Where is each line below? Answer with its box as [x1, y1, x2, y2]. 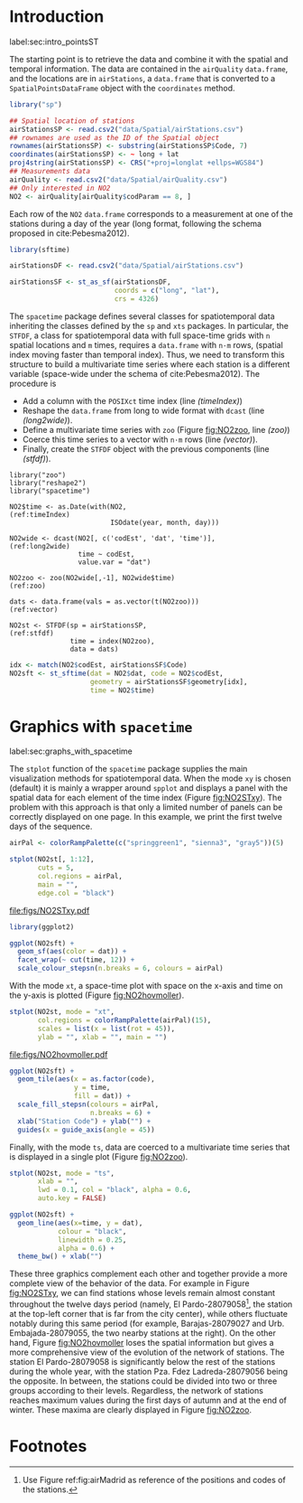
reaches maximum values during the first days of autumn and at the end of [9, 1395, 287, 1405]
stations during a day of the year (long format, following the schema [9, 218, 262, 229]
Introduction [9, 6, 105, 27]
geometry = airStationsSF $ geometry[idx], [89, 677, 248, 686]
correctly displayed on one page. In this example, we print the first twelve [9, 812, 282, 822]
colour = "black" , [57, 1226, 127, 1235]
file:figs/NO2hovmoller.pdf [9, 1048, 108, 1059]
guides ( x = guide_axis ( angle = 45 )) [17, 1125, 155, 1134]
